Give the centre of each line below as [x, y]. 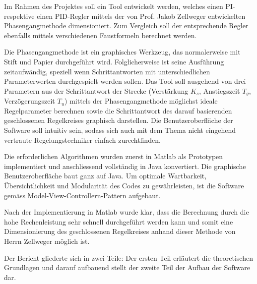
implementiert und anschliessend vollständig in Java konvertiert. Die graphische [125, 166]
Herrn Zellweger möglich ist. [47, 241]
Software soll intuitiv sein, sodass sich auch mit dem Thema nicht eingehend [120, 130]
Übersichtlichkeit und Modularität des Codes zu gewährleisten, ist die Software [124, 185]
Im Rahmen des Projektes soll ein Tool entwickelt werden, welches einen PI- [120, 6]
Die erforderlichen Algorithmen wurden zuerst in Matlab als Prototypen [114, 156]
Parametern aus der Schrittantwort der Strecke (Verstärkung [96, 90]
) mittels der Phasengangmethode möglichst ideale [141, 101]
